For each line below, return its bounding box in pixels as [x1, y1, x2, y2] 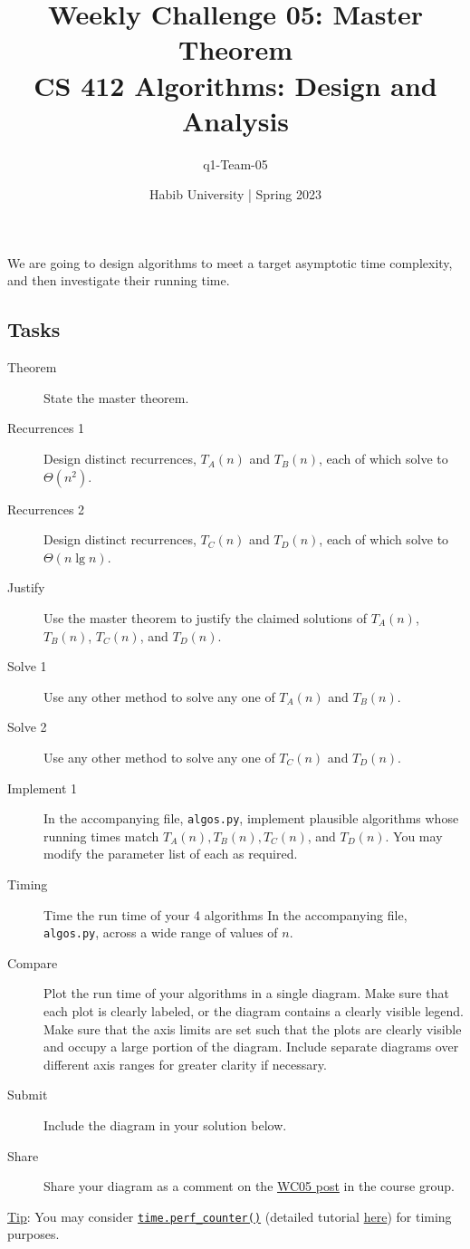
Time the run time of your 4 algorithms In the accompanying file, [43, 905, 408, 924]
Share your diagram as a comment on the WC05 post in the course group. [43, 1177, 455, 1196]
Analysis [181, 101, 290, 139]
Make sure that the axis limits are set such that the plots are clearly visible [43, 1019, 462, 1038]
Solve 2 [7, 717, 47, 736]
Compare [7, 953, 58, 972]
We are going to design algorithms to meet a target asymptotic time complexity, [7, 253, 453, 272]
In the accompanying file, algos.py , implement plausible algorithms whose [43, 809, 459, 828]
